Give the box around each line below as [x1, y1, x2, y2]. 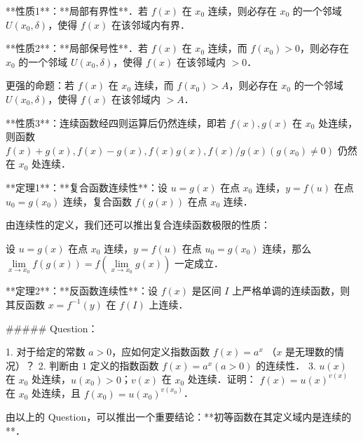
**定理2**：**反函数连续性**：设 [6, 283, 158, 298]
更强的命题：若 [6, 78, 74, 93]
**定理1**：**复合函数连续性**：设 [6, 179, 167, 194]
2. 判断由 [38, 358, 79, 372]
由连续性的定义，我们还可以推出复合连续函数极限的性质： [6, 217, 270, 232]
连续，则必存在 [207, 4, 277, 18]
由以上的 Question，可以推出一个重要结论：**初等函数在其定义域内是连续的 [6, 409, 352, 424]
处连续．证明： [187, 372, 256, 386]
